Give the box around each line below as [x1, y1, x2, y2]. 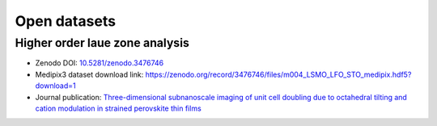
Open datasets [15, 12, 117, 30]
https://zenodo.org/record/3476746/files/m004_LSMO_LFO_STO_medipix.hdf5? [145, 69, 412, 79]
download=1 [35, 81, 76, 90]
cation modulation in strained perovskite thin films [35, 103, 202, 113]
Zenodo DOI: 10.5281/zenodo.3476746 [35, 58, 164, 68]
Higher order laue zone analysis [15, 36, 190, 50]
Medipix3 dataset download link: [35, 69, 144, 79]
